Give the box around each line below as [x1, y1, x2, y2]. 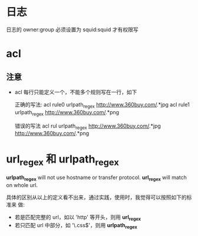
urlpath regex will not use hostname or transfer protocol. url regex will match [6, 174, 187, 182]
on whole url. [6, 181, 38, 188]
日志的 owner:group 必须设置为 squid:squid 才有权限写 [6, 26, 138, 33]
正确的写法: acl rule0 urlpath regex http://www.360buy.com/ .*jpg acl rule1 [14, 101, 190, 109]
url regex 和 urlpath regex [6, 152, 119, 168]
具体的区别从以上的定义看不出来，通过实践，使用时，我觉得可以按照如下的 [6, 194, 187, 201]
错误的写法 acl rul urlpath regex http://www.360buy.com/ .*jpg [14, 122, 161, 131]
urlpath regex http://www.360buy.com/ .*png [14, 108, 120, 117]
